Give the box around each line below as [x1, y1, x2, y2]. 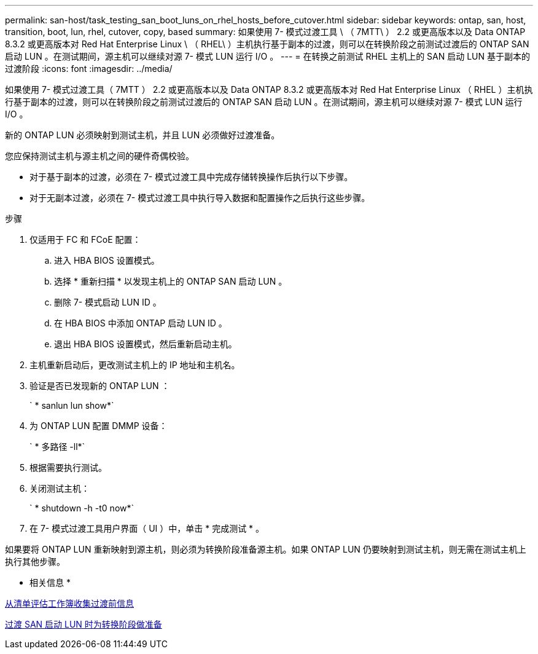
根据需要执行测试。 [29, 462, 107, 473]
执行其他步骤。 [5, 556, 65, 567]
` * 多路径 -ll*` [29, 441, 85, 452]
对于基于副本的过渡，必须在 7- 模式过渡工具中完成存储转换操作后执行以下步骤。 [29, 171, 353, 182]
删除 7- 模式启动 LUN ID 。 [54, 297, 162, 307]
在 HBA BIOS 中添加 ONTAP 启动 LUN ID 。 [54, 318, 227, 328]
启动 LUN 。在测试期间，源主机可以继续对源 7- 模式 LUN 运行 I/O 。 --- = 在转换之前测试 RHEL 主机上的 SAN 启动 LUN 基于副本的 [5, 51, 530, 61]
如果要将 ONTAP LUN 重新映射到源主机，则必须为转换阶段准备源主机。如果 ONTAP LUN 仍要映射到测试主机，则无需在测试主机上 [5, 544, 526, 554]
